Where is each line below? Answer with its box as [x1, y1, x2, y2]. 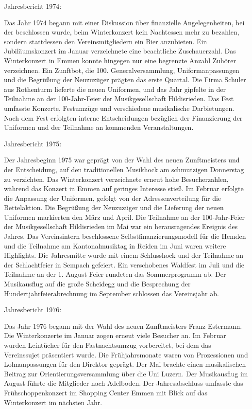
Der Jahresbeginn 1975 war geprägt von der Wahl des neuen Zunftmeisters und [4, 155, 240, 165]
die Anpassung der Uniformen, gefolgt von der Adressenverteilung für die [4, 193, 221, 203]
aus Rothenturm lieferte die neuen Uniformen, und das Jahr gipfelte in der [4, 84, 226, 94]
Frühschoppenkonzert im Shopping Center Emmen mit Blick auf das [4, 387, 207, 397]
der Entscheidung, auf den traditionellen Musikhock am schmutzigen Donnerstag [4, 164, 244, 174]
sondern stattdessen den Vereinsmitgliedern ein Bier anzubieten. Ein [4, 36, 207, 46]
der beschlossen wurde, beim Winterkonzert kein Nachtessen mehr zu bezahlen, [4, 27, 239, 37]
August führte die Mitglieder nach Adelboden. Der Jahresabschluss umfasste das [4, 378, 243, 388]
